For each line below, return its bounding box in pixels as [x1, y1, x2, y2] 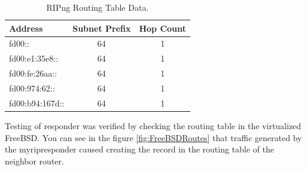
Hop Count [139, 22, 186, 34]
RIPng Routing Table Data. [46, 1, 149, 13]
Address [9, 22, 43, 34]
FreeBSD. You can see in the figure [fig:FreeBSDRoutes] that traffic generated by [5, 131, 302, 143]
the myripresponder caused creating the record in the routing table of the [5, 143, 275, 155]
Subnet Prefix [72, 22, 131, 34]
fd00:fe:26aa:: [9, 67, 57, 80]
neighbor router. [5, 154, 64, 167]
